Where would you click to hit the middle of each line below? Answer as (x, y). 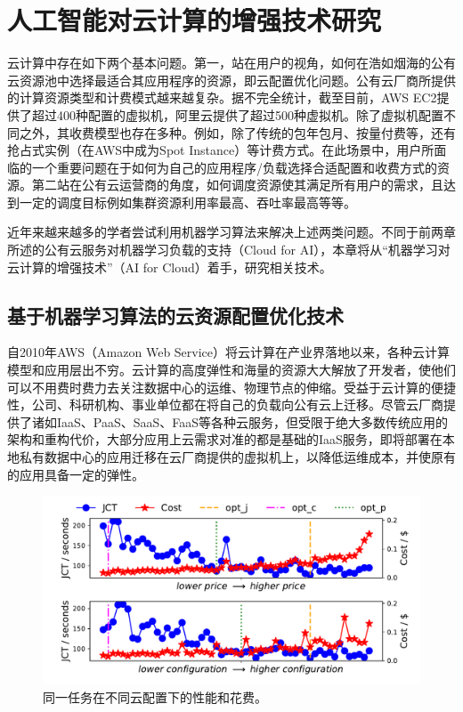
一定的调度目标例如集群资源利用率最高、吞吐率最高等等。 (187, 202)
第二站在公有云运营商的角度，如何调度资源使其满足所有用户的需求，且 (237, 185)
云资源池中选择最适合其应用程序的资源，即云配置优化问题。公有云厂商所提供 (231, 80)
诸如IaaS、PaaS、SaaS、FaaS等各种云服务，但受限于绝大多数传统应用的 (240, 421)
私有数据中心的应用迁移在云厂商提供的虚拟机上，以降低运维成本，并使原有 (237, 457)
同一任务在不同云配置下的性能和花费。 (155, 696)
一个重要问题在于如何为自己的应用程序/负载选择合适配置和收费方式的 (234, 167)
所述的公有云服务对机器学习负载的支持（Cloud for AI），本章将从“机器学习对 (229, 250)
